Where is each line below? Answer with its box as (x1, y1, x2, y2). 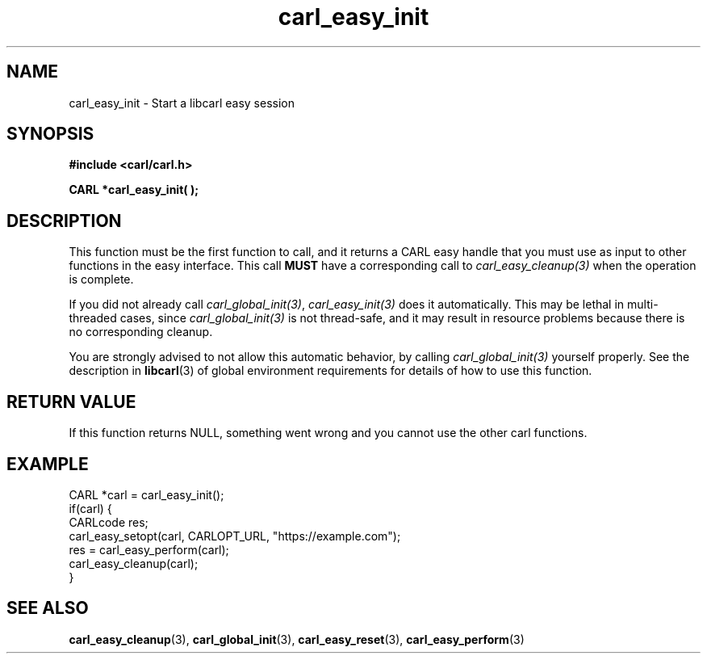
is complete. (69, 272, 134, 287)
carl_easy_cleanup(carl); (69, 556, 199, 570)
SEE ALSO (6, 598, 89, 619)
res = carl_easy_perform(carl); (69, 542, 229, 557)
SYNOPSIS (6, 124, 94, 145)
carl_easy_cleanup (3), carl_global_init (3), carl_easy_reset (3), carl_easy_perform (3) (69, 632, 525, 646)
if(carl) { (69, 501, 112, 515)
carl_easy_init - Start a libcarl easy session (69, 95, 295, 110)
